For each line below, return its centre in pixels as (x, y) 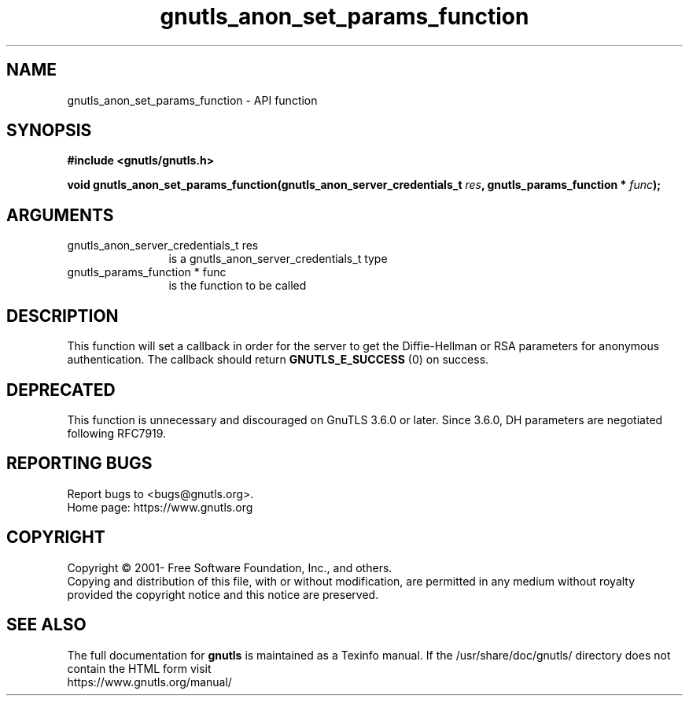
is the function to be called (238, 286)
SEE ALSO (46, 625)
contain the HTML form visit (139, 668)
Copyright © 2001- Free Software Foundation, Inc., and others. (230, 567)
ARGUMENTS (60, 215)
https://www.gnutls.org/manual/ (149, 682)
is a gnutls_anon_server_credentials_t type (278, 259)
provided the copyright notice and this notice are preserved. (223, 594)
